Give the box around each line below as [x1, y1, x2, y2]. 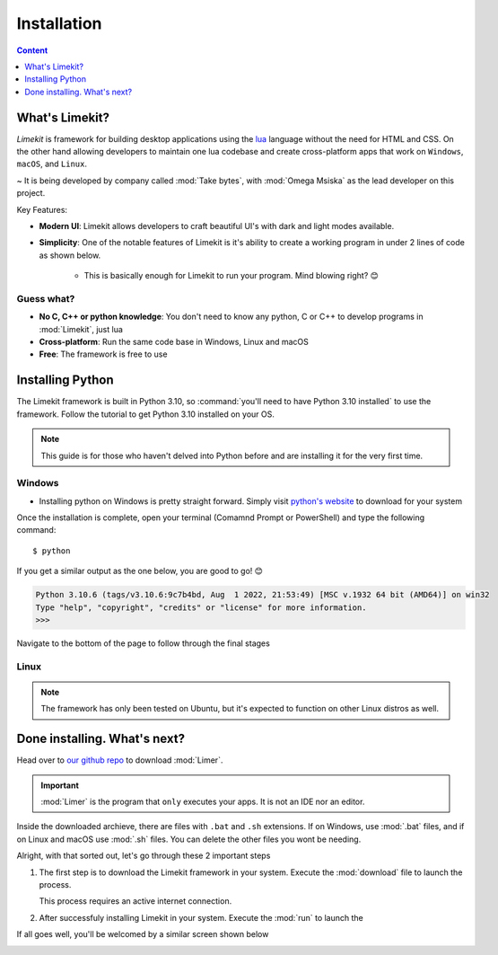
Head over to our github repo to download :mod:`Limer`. [16, 755, 223, 765]
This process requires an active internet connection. [39, 896, 232, 906]
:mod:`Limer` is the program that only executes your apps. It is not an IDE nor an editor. [40, 796, 365, 808]
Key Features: [16, 204, 67, 215]
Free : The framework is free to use [39, 349, 168, 359]
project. [16, 188, 46, 199]
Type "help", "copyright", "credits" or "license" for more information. [35, 602, 367, 613]
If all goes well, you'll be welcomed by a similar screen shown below [16, 929, 269, 940]
